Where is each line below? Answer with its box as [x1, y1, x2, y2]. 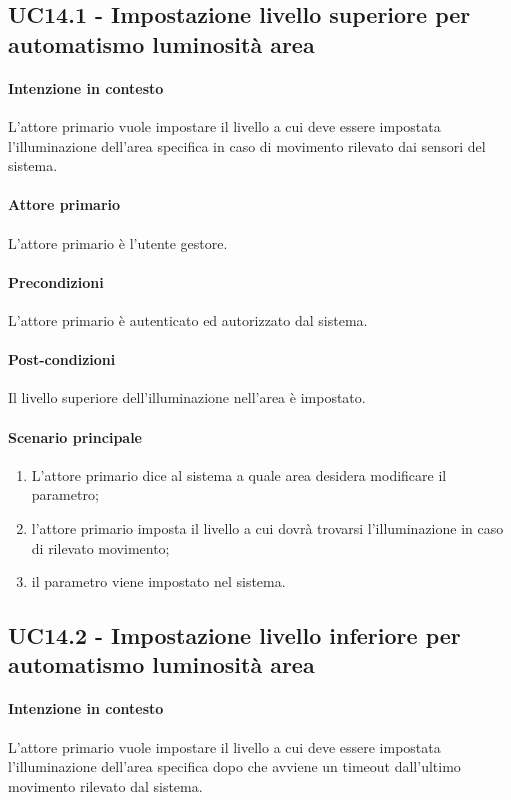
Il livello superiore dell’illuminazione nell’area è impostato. [8, 387, 366, 408]
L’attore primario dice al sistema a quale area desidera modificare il [31, 464, 447, 485]
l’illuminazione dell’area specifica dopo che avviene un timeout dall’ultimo [8, 756, 461, 777]
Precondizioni [8, 271, 104, 292]
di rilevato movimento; [31, 537, 170, 558]
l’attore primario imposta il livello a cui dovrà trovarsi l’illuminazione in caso [31, 517, 504, 538]
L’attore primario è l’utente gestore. [8, 232, 228, 253]
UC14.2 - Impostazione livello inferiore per [8, 620, 461, 651]
